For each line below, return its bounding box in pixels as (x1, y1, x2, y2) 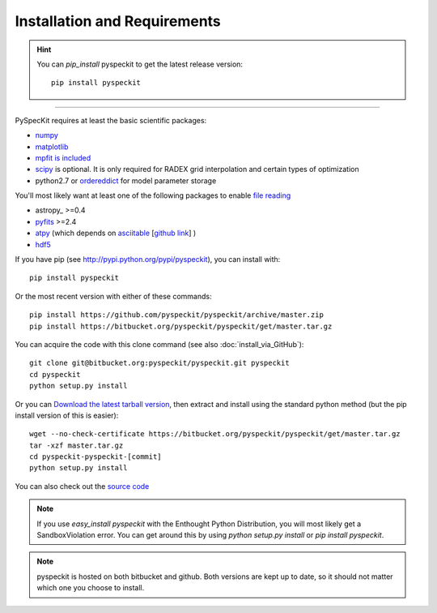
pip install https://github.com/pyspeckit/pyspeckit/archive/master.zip (29, 311, 324, 319)
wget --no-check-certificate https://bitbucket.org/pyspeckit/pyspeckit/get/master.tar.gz (29, 430, 401, 439)
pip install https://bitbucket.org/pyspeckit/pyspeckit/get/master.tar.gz (29, 321, 333, 331)
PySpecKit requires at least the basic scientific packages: (15, 115, 207, 125)
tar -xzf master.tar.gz (29, 440, 124, 450)
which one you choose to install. (36, 583, 145, 593)
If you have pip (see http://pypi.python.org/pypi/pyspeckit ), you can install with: (15, 255, 281, 264)
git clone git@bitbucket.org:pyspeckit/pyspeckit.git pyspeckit (29, 358, 291, 368)
